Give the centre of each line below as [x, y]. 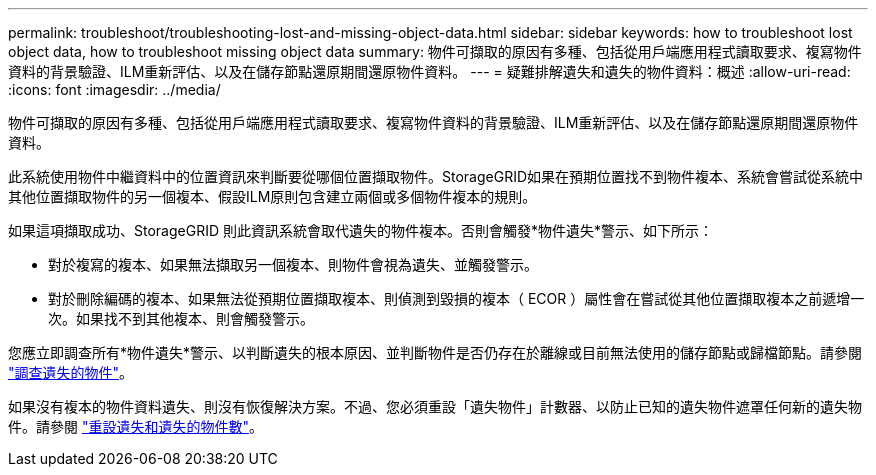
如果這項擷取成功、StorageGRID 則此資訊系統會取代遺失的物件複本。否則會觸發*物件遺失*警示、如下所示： [360, 230]
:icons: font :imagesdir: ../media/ [114, 89]
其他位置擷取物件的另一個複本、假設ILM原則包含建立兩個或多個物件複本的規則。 [272, 196]
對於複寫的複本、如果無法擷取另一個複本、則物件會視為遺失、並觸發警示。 [293, 264]
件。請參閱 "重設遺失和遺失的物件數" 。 [135, 426]
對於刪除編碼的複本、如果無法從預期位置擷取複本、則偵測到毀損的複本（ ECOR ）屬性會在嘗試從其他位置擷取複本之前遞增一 [456, 298]
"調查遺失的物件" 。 [71, 372]
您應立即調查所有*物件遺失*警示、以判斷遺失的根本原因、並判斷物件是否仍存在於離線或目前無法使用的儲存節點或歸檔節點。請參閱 [435, 352]
